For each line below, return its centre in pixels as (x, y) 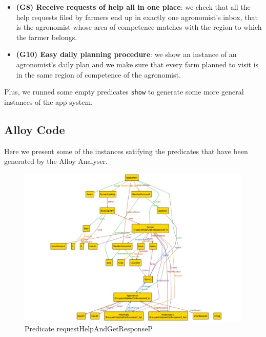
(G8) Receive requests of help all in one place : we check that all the (133, 7)
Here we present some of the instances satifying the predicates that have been (126, 151)
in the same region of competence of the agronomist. (98, 74)
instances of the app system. (48, 101)
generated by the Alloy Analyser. (56, 161)
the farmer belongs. (47, 37)
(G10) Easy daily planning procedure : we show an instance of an (126, 54)
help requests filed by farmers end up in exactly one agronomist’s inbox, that (137, 17)
